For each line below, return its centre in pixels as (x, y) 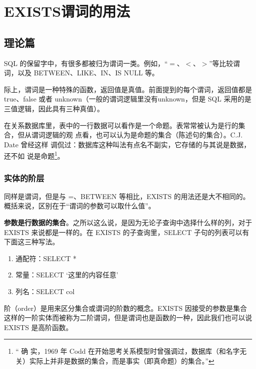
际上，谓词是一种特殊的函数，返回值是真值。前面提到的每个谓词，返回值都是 (128, 89)
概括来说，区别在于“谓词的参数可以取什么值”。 (80, 206)
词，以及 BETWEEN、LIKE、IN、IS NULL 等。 (81, 73)
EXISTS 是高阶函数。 (38, 327)
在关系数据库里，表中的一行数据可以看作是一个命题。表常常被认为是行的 (121, 125)
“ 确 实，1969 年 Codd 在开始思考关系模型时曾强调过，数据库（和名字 (128, 351)
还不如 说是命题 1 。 (34, 155)
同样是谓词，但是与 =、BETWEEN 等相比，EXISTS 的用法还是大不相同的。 (127, 196)
